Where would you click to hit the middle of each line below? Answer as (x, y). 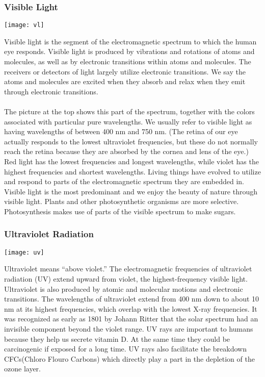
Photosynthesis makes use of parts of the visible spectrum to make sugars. (120, 211)
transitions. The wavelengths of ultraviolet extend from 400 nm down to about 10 (132, 299)
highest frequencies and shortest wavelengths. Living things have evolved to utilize (132, 171)
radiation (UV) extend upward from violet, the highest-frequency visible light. (126, 279)
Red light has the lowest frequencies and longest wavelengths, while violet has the (131, 161)
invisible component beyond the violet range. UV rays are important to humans (129, 329)
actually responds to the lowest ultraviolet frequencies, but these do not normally (131, 141)
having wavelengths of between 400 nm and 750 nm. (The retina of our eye (121, 131)
